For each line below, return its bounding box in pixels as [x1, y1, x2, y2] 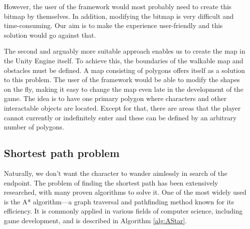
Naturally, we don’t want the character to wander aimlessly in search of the [4, 168, 228, 178]
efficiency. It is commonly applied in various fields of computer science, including [4, 206, 243, 216]
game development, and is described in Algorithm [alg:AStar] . [4, 215, 187, 225]
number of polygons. [4, 122, 64, 132]
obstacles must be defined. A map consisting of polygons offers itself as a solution [4, 65, 245, 75]
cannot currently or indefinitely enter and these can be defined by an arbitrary [4, 112, 237, 122]
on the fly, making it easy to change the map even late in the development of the [4, 84, 244, 94]
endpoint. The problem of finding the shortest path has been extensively [4, 177, 218, 187]
